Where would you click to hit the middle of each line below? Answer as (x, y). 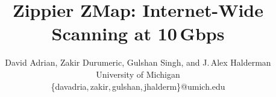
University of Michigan (138, 74)
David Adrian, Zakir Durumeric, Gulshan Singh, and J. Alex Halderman (138, 62)
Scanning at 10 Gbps (138, 33)
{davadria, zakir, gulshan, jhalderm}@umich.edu (138, 86)
